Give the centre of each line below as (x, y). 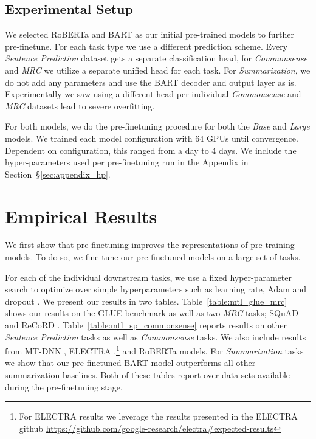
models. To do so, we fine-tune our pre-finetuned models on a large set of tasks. (153, 257)
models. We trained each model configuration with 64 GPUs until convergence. (152, 138)
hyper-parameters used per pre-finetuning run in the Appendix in (127, 162)
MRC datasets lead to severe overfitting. (80, 105)
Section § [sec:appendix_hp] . (58, 174)
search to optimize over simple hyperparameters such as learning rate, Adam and (156, 289)
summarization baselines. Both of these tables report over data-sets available (148, 375)
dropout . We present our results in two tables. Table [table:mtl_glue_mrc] (146, 301)
